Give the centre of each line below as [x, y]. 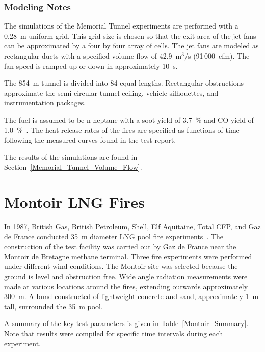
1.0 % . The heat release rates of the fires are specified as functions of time [122, 130]
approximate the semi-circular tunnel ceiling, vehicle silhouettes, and [111, 92]
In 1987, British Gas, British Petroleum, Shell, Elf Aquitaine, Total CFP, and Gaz [132, 226]
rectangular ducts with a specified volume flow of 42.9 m [93, 56]
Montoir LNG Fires [74, 202]
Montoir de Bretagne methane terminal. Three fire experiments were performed [128, 256]
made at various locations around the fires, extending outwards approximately [126, 286]
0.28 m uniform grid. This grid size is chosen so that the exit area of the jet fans [130, 35]
